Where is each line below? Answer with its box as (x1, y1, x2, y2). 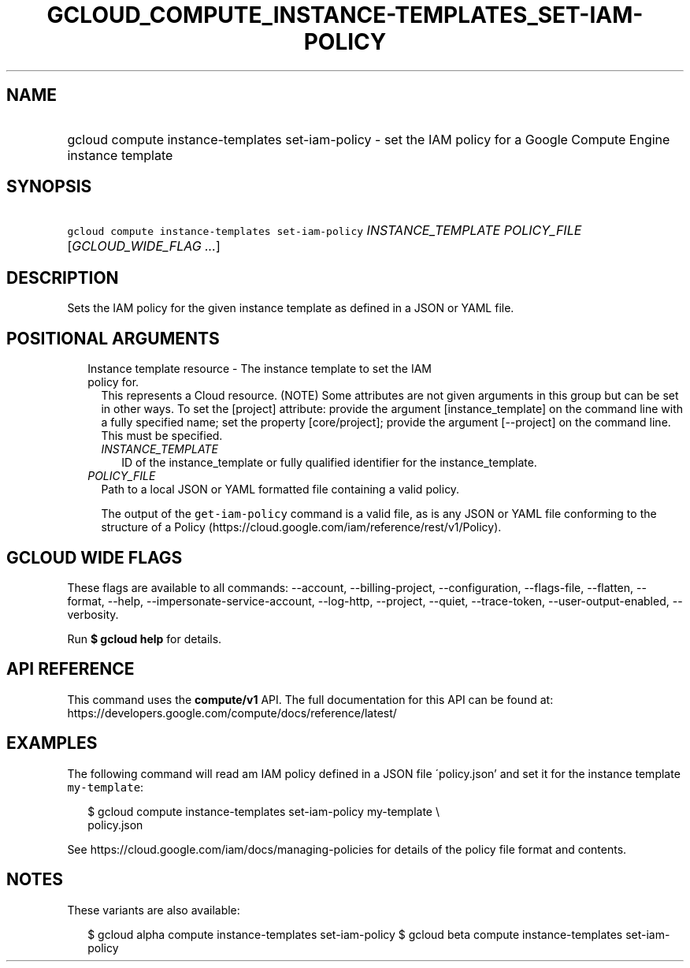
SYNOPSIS (6, 177, 92, 197)
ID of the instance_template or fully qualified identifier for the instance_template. (121, 456, 537, 470)
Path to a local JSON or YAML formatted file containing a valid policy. (101, 482, 460, 497)
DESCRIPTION (6, 267, 119, 288)
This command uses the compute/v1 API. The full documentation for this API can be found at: (67, 692, 554, 706)
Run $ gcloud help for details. (67, 631, 222, 646)
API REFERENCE (6, 659, 135, 679)
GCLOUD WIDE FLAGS (6, 547, 183, 568)
